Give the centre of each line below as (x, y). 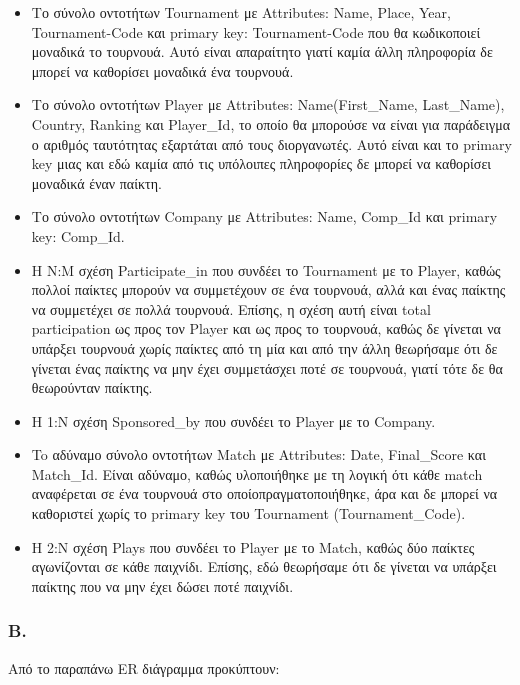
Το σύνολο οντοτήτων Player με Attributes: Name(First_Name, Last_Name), (268, 104)
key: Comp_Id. (78, 235)
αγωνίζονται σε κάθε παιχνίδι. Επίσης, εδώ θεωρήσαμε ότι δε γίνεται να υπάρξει (264, 566)
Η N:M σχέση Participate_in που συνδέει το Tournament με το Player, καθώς (266, 269)
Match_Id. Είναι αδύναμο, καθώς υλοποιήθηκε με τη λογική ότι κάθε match (257, 473)
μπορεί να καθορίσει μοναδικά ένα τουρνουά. (162, 70)
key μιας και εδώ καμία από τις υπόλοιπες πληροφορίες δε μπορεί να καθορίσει (261, 163)
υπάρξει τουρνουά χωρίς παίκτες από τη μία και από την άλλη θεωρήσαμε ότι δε (264, 347)
